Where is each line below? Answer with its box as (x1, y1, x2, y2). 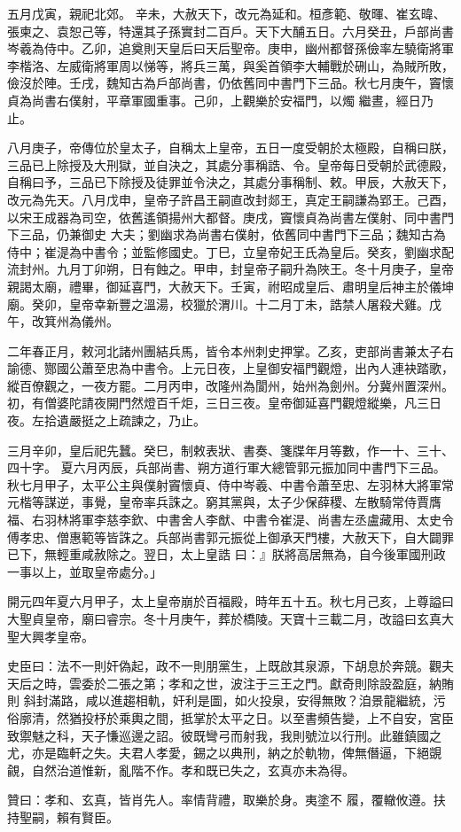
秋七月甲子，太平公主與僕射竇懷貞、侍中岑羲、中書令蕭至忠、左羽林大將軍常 (7, 475, 454, 494)
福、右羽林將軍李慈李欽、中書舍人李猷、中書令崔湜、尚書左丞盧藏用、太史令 (7, 510, 454, 529)
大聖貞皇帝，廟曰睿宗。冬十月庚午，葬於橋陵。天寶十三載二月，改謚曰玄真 (7, 610, 441, 627)
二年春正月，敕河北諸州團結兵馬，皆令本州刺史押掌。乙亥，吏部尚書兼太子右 (7, 341, 454, 360)
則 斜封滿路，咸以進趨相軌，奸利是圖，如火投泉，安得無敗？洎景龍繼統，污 (7, 691, 446, 710)
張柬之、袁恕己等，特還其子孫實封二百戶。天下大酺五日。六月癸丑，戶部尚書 (7, 21, 454, 40)
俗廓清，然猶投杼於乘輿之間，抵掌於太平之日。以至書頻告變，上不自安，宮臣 (7, 708, 454, 727)
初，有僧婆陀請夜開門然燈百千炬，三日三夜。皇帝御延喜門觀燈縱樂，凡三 (7, 393, 429, 412)
